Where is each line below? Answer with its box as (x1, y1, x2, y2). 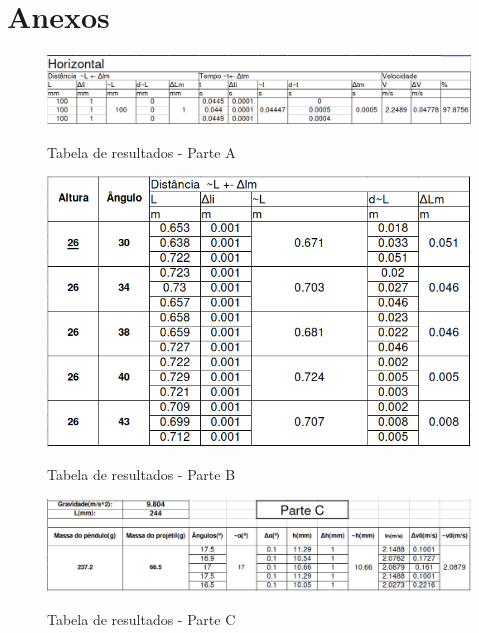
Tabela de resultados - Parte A (47, 141, 236, 162)
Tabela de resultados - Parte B (47, 464, 236, 485)
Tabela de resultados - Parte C (47, 608, 236, 629)
